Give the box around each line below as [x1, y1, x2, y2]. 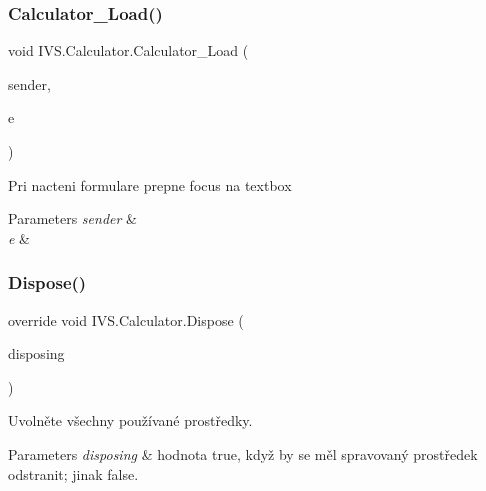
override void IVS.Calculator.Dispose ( [8, 309, 244, 330]
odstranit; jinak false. [8, 463, 139, 484]
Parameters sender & [8, 208, 137, 229]
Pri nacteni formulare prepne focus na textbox [8, 174, 292, 195]
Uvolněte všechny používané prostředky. [8, 410, 253, 431]
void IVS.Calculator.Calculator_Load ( [8, 40, 249, 61]
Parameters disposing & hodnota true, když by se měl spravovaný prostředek [8, 443, 478, 464]
